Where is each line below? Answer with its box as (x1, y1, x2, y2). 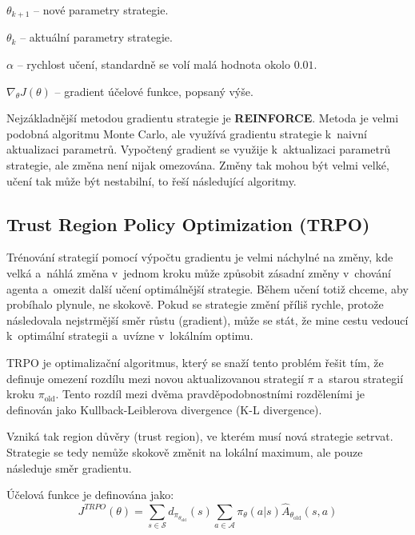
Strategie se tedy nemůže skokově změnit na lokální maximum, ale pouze (6, 443, 363, 460)
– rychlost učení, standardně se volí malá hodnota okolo (17, 56, 291, 73)
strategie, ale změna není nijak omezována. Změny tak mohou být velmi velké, (6, 157, 389, 174)
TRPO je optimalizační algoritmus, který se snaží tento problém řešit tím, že (6, 353, 384, 370)
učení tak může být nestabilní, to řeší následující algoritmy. (6, 172, 297, 189)
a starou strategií (317, 369, 404, 386)
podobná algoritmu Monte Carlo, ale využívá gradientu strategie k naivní (6, 125, 368, 142)
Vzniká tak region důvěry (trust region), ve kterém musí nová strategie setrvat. (6, 428, 393, 445)
